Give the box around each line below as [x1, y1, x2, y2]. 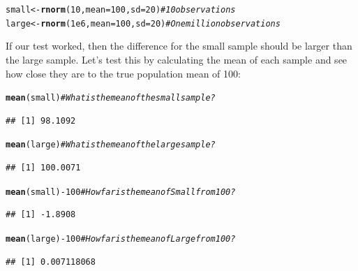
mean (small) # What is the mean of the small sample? [6, 93, 216, 103]
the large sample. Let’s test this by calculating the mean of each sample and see [6, 52, 348, 66]
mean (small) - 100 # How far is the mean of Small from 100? [6, 186, 236, 197]
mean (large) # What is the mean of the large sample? [6, 140, 216, 150]
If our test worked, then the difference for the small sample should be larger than [6, 38, 352, 53]
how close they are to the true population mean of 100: [6, 66, 241, 80]
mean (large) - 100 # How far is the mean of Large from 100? [6, 233, 236, 244]
